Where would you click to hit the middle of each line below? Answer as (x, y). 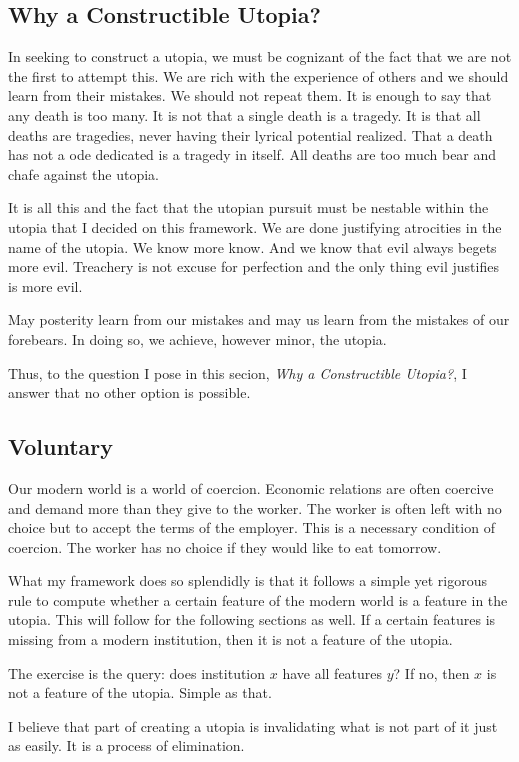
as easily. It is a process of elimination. (126, 745)
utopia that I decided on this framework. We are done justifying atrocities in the (255, 226)
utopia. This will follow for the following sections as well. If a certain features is (252, 619)
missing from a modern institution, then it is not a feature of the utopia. (230, 639)
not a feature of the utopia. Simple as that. (140, 692)
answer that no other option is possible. (129, 392)
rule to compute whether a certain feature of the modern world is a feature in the (258, 599)
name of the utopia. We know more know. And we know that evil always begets (252, 246)
